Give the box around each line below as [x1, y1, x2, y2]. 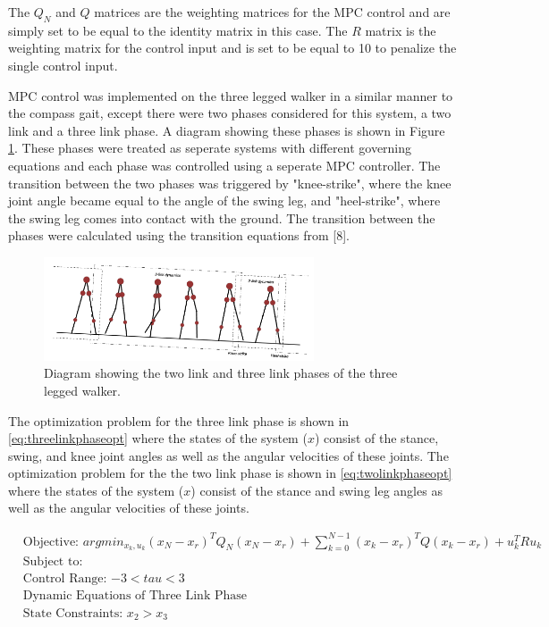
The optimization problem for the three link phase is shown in [8, 411, 350, 430]
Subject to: [22, 556, 83, 569]
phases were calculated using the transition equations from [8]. [8, 226, 351, 245]
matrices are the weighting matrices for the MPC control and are [94, 3, 451, 21]
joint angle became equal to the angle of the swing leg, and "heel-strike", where [8, 191, 441, 210]
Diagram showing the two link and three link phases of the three [44, 364, 398, 382]
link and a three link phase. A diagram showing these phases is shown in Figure [8, 121, 445, 139]
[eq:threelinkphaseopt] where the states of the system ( [8, 429, 308, 447]
